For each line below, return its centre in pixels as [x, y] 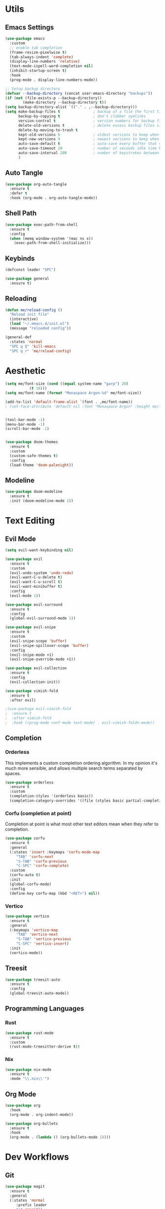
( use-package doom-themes [31, 442]
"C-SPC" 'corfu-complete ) [42, 866]
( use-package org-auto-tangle [36, 184]
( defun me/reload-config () [34, 310]
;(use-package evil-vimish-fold [38, 709]
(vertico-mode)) [26, 953]
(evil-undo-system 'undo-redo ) [41, 573]
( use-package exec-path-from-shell [41, 225]
